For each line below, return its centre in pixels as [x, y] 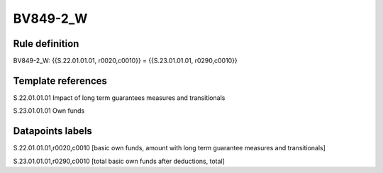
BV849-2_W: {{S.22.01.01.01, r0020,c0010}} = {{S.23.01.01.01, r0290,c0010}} [125, 61]
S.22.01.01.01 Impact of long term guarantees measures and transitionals [119, 97]
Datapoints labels [52, 131]
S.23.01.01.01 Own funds [49, 111]
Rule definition [46, 44]
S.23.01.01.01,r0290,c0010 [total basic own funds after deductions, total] [119, 161]
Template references [60, 80]
